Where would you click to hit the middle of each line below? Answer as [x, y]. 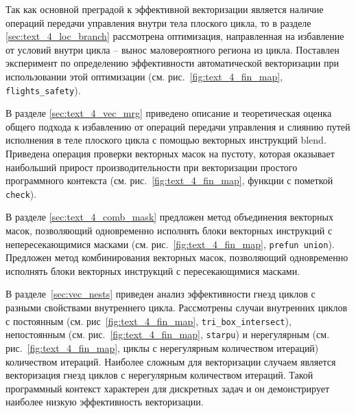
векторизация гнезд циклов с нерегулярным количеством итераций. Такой [159, 375]
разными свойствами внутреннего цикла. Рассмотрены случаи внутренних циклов [177, 308]
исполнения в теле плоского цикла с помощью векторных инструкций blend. [166, 140]
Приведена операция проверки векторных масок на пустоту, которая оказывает [170, 153]
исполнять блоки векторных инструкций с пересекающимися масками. [153, 270]
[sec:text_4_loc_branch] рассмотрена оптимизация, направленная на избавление [175, 36]
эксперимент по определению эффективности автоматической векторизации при [172, 63]
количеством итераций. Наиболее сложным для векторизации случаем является [171, 361]
